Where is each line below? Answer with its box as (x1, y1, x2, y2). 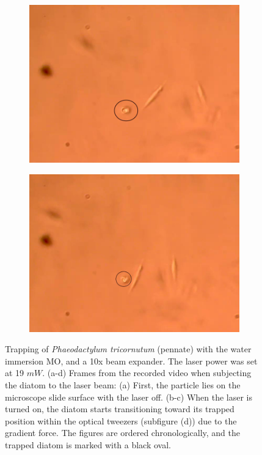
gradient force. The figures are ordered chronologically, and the (5, 426, 240, 439)
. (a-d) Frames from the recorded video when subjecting (42, 366, 252, 379)
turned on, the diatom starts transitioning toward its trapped (5, 402, 235, 415)
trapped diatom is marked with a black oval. (5, 438, 171, 451)
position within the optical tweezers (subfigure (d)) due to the (5, 414, 237, 427)
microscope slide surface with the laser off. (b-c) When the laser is (5, 390, 253, 403)
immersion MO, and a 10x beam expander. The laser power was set (5, 354, 258, 367)
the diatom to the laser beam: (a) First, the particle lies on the (5, 378, 241, 391)
